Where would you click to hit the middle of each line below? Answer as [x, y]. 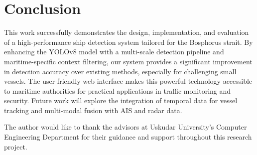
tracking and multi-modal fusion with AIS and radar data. [93, 110]
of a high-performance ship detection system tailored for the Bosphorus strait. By [128, 42]
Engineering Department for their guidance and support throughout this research [128, 137]
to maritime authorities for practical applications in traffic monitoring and [118, 90]
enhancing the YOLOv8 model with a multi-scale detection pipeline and [114, 52]
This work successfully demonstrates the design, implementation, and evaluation [127, 32]
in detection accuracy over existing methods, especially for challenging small [120, 71]
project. [16, 146]
